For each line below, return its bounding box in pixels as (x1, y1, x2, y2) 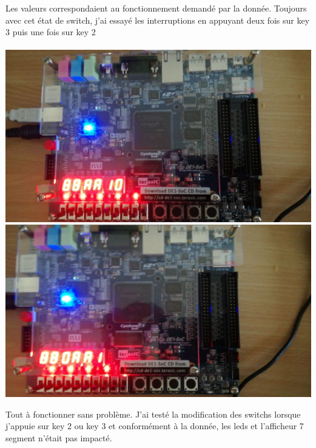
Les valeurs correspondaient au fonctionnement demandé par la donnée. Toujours (5, 2, 307, 14)
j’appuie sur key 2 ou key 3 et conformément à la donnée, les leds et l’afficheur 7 (5, 419, 304, 432)
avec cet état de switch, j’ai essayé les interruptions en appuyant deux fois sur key (5, 13, 310, 26)
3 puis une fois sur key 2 (5, 25, 96, 38)
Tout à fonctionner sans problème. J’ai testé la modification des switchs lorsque (5, 407, 301, 420)
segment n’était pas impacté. (5, 431, 112, 444)
